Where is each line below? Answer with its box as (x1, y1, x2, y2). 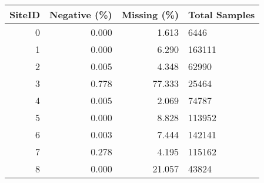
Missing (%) (121, 8, 179, 21)
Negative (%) (49, 8, 112, 21)
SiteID (9, 8, 41, 21)
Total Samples (188, 8, 255, 21)
